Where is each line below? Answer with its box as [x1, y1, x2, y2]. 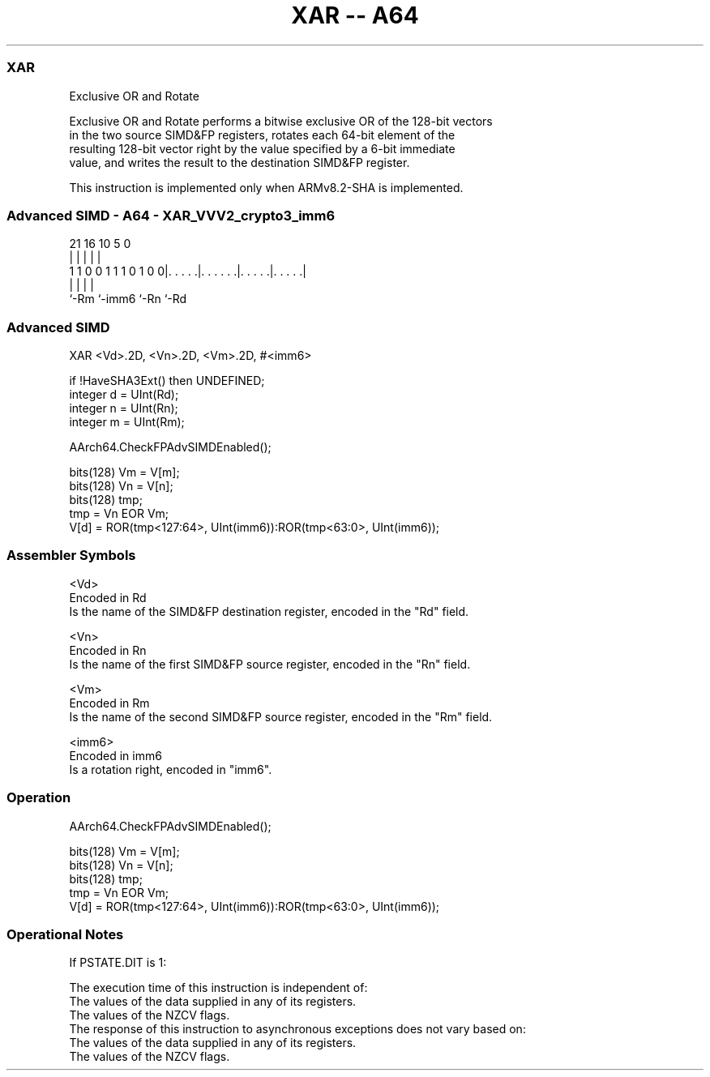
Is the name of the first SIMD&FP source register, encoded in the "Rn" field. [69, 656, 471, 671]
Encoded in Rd [69, 590, 147, 605]
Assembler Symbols [6, 547, 136, 564]
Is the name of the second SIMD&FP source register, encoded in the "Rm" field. [69, 709, 493, 724]
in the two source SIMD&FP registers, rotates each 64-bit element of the [69, 127, 456, 142]
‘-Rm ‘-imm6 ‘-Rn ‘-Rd [69, 292, 187, 306]
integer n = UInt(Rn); [69, 401, 178, 415]
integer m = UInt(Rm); [69, 415, 185, 429]
